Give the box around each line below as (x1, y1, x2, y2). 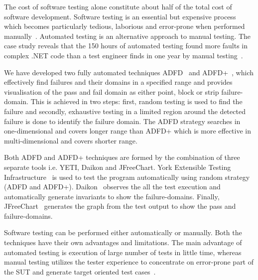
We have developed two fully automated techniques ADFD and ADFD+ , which (4, 67, 254, 77)
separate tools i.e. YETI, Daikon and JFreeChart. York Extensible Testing (4, 161, 231, 172)
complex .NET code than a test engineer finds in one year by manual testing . (4, 50, 243, 60)
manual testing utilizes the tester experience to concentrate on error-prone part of (4, 257, 254, 267)
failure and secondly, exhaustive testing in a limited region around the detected (4, 106, 246, 116)
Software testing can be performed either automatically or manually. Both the (4, 227, 242, 238)
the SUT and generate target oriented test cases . (4, 266, 156, 277)
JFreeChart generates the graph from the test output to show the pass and (4, 201, 236, 211)
